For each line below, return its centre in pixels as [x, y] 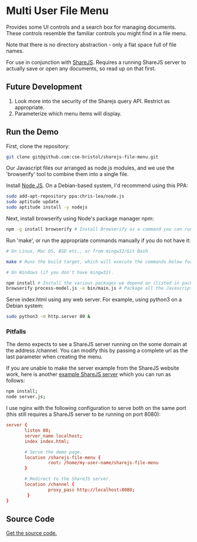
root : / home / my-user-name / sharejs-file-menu [103, 463]
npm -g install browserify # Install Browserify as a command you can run [99, 229]
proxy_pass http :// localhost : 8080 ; [91, 490]
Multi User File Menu [57, 11]
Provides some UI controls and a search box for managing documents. [91, 27]
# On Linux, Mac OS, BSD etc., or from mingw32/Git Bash [77, 251]
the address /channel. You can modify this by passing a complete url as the [97, 351]
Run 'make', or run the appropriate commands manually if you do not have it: [98, 240]
